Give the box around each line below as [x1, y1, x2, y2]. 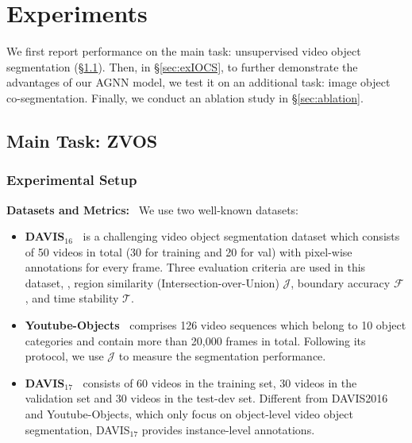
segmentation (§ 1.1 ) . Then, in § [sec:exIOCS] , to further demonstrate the [6, 58, 358, 75]
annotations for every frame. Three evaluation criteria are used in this [25, 259, 366, 275]
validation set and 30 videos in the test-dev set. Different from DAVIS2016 [25, 390, 388, 406]
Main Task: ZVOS [6, 128, 158, 152]
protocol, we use [25, 348, 104, 364]
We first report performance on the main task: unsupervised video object [6, 43, 361, 60]
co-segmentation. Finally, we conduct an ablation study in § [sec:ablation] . [6, 89, 364, 106]
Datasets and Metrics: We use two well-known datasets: [6, 201, 298, 218]
